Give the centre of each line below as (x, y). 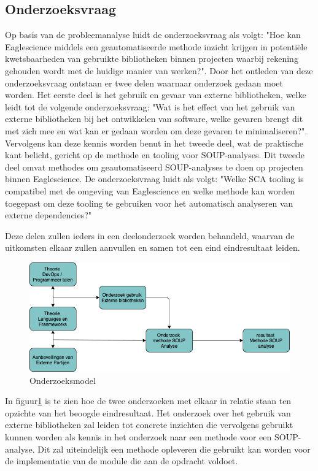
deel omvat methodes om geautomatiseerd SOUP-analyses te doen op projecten (154, 167)
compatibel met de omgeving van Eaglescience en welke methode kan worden (150, 190)
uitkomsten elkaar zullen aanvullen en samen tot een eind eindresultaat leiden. (153, 247)
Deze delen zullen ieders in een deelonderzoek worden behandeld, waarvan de (150, 235)
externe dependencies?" (48, 215)
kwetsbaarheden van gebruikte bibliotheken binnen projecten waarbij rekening (152, 59)
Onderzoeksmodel (63, 380)
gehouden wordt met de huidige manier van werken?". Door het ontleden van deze (159, 70)
